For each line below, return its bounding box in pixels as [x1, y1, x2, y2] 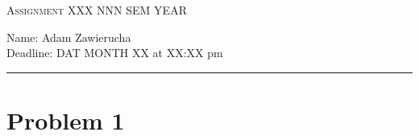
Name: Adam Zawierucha [6, 28, 131, 45]
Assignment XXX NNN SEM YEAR [6, 2, 187, 18]
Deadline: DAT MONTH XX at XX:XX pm [6, 44, 223, 61]
